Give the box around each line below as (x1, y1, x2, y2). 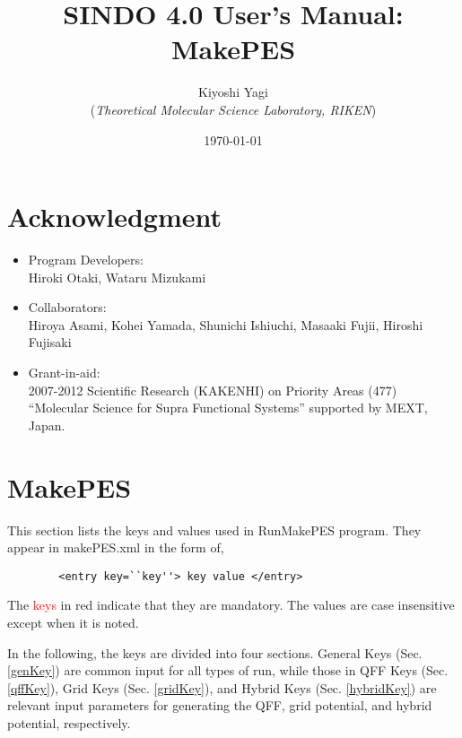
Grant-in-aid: (28, 363, 100, 381)
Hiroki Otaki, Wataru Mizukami (28, 267, 206, 286)
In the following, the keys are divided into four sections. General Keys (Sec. (7, 643, 423, 662)
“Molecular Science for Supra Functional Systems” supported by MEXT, (28, 398, 428, 417)
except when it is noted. (7, 612, 139, 631)
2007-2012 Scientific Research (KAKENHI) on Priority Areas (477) (28, 380, 397, 399)
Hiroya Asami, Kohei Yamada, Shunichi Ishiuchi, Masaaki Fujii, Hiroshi (28, 315, 423, 334)
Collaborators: (28, 298, 107, 317)
